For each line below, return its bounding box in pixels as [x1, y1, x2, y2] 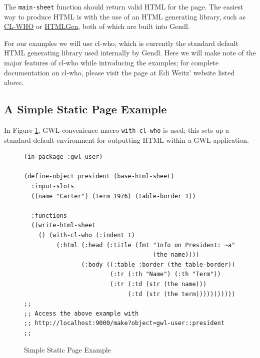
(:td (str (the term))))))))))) [127, 290, 235, 298]
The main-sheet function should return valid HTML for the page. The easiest [4, 1, 243, 11]
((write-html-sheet [31, 222, 96, 229]
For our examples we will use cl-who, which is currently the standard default [4, 37, 238, 48]
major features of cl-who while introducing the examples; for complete [4, 57, 218, 68]
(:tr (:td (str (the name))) [109, 280, 207, 288]
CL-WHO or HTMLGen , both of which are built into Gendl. [4, 21, 190, 31]
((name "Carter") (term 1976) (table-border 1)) [31, 192, 196, 200]
